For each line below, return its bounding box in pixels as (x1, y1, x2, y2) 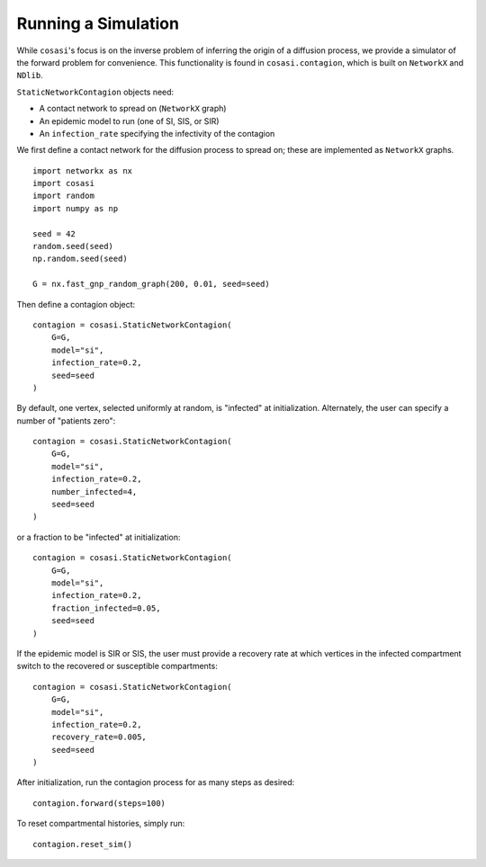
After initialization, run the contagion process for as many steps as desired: (16, 777, 295, 788)
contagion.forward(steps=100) (32, 798, 166, 809)
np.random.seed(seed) (32, 254, 128, 264)
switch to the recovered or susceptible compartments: (16, 661, 218, 672)
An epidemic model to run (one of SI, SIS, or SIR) (39, 115, 220, 126)
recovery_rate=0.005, (50, 732, 148, 742)
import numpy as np (32, 203, 119, 213)
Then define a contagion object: (16, 299, 136, 309)
